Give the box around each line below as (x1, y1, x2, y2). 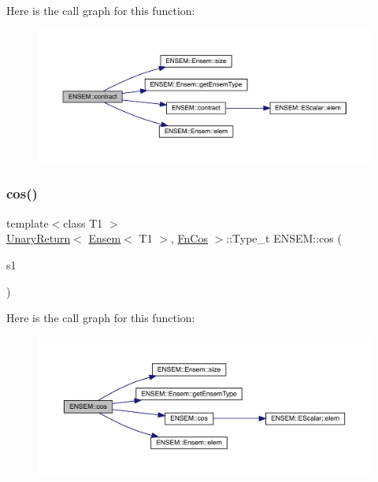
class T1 (63, 214, 103, 231)
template (6, 214, 49, 231)
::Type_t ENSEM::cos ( (226, 230, 342, 247)
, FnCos (170, 230, 208, 247)
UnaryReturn (6, 230, 71, 247)
